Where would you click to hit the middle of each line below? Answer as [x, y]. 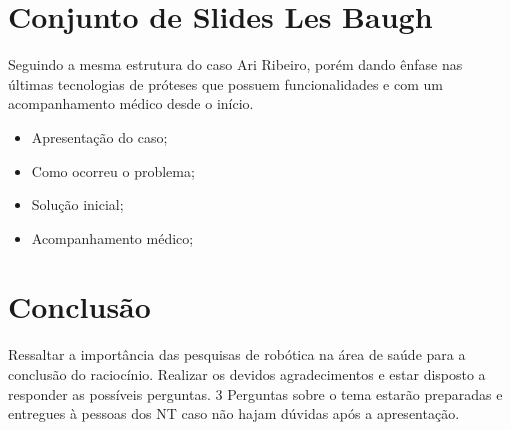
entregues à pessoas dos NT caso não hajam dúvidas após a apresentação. [234, 413]
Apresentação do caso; [99, 136]
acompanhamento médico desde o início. [131, 103]
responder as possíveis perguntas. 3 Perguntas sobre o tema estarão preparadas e [255, 393]
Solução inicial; [77, 204]
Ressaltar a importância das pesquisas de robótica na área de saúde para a [237, 354]
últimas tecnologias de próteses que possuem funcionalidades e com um [225, 83]
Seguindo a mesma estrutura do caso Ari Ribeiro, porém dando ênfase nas [235, 64]
